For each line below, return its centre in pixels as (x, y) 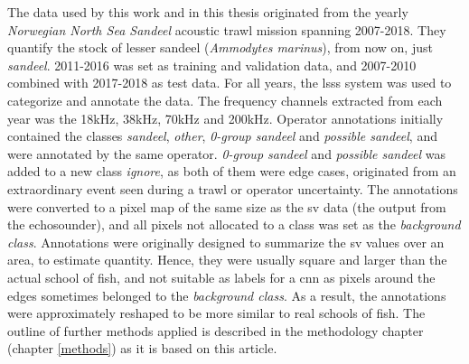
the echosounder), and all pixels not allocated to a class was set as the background (234, 224)
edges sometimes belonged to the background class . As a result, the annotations (227, 295)
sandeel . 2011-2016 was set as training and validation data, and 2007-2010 (212, 65)
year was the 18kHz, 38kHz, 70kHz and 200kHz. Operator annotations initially (225, 118)
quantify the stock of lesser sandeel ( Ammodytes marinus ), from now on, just (220, 47)
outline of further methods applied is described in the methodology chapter (216, 330)
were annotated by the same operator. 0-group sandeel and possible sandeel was (226, 153)
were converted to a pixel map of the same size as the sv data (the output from (227, 206)
